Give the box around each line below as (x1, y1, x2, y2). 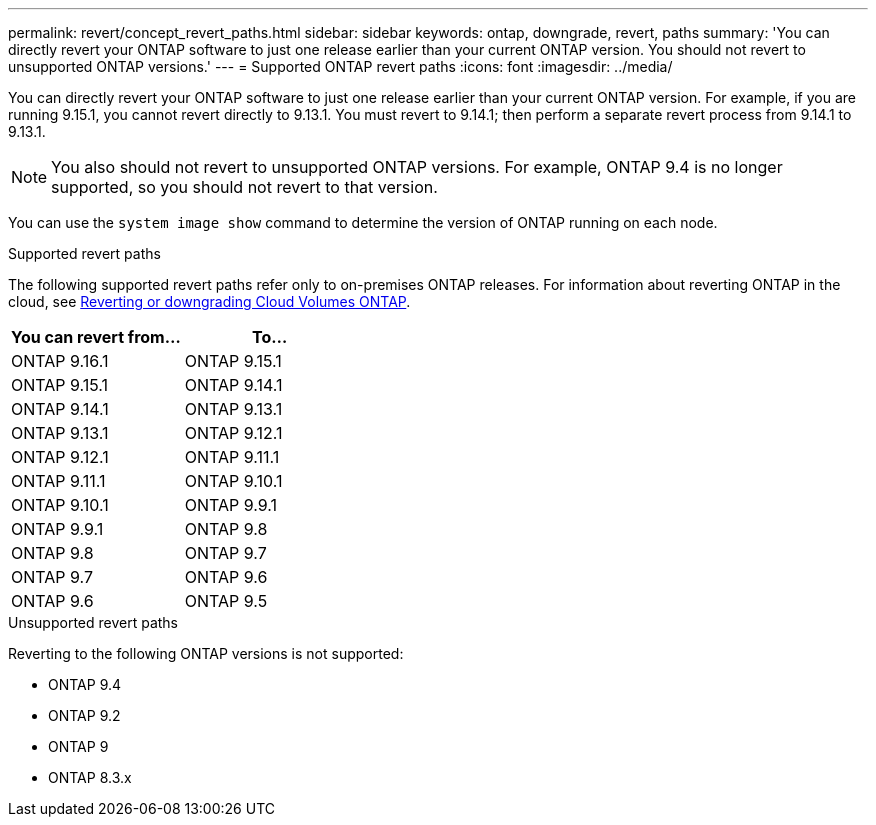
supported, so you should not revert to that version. (51, 177, 438, 197)
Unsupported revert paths (8, 614, 179, 631)
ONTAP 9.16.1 (11, 351, 109, 371)
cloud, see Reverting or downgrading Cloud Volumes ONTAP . (8, 293, 411, 310)
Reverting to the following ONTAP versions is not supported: (8, 645, 404, 662)
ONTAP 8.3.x (48, 769, 132, 786)
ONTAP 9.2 (48, 707, 121, 724)
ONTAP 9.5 (184, 591, 268, 611)
